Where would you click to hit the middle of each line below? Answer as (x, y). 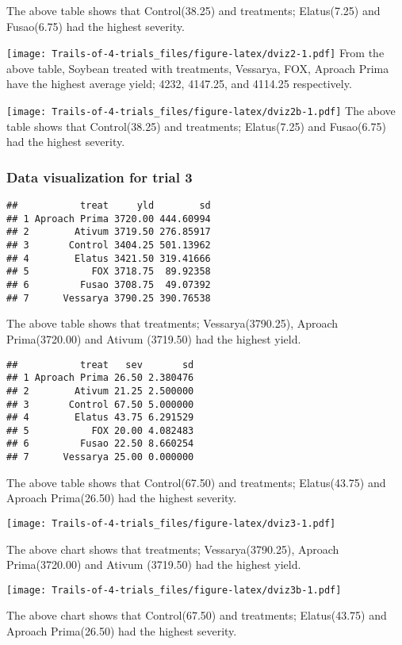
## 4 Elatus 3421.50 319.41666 (109, 258)
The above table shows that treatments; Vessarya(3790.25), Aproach (172, 323)
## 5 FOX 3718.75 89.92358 (109, 272)
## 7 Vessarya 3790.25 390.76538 (109, 298)
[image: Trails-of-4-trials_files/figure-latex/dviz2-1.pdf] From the (195, 53)
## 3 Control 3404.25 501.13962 (109, 246)
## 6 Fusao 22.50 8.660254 (100, 444)
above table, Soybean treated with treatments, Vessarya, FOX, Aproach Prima (198, 68)
